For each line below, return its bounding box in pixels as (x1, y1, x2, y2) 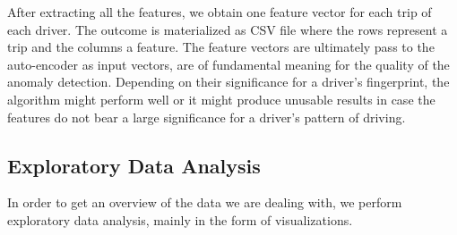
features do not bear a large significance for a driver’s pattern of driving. (7, 107, 406, 126)
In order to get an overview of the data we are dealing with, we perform (7, 193, 402, 212)
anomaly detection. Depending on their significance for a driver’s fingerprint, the (7, 72, 450, 91)
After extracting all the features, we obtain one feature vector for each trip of (7, 3, 432, 21)
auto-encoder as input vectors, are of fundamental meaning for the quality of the (7, 55, 450, 73)
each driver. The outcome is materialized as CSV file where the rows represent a (7, 20, 448, 38)
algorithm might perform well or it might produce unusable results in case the (7, 89, 435, 108)
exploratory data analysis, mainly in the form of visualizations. (7, 210, 353, 229)
